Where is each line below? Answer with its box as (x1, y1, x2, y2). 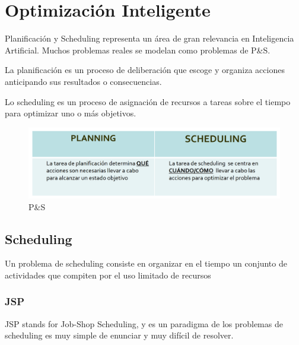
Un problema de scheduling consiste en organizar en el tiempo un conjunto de (5, 257, 287, 270)
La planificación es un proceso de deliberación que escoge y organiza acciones (5, 64, 285, 76)
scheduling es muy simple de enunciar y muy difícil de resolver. (5, 329, 234, 341)
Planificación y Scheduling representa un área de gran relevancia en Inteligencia (5, 32, 294, 45)
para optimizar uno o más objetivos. (5, 107, 136, 119)
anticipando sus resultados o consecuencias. (5, 75, 162, 87)
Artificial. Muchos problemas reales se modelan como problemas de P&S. (5, 43, 271, 56)
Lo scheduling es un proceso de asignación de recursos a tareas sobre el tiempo (5, 95, 291, 107)
